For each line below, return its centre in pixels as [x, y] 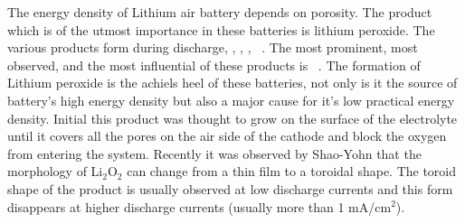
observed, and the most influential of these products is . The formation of [214, 65]
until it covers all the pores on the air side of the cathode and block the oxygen [227, 136]
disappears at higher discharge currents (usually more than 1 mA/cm [199, 206]
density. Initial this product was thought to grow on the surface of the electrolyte [232, 118]
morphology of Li [55, 171]
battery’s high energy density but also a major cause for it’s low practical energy [231, 100]
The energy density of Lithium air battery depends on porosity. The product [220, 12]
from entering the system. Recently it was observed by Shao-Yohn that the [214, 153]
